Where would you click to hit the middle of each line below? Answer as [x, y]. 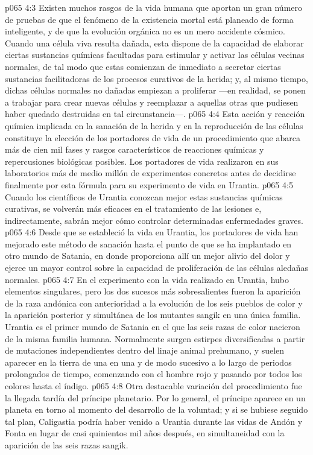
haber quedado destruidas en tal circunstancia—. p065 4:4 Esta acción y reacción [155, 114]
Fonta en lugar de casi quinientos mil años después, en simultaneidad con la [145, 433]
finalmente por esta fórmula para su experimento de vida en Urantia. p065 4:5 [149, 184]
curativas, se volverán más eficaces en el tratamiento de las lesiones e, [133, 208]
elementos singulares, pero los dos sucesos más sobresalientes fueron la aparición [153, 291]
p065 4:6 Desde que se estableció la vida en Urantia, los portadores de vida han [152, 232]
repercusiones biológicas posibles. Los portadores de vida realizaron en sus [142, 161]
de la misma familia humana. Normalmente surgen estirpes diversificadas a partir [155, 338]
